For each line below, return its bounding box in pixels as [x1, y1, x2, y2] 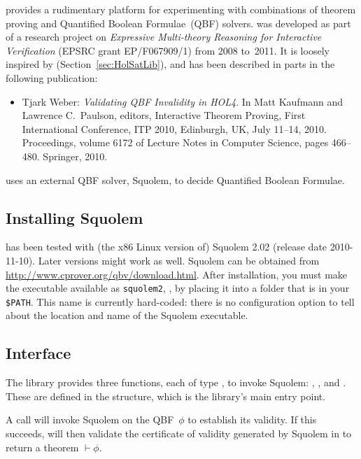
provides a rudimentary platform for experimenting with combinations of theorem [6, 2, 356, 16]
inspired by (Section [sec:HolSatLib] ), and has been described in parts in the [6, 57, 335, 71]
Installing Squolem [6, 206, 143, 228]
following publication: [6, 70, 98, 85]
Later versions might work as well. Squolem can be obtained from [38, 253, 320, 267]
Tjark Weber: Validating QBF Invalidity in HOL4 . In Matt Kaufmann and [22, 94, 344, 108]
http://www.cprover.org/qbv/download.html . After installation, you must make [6, 267, 348, 281]
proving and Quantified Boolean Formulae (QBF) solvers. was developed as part [6, 15, 351, 30]
